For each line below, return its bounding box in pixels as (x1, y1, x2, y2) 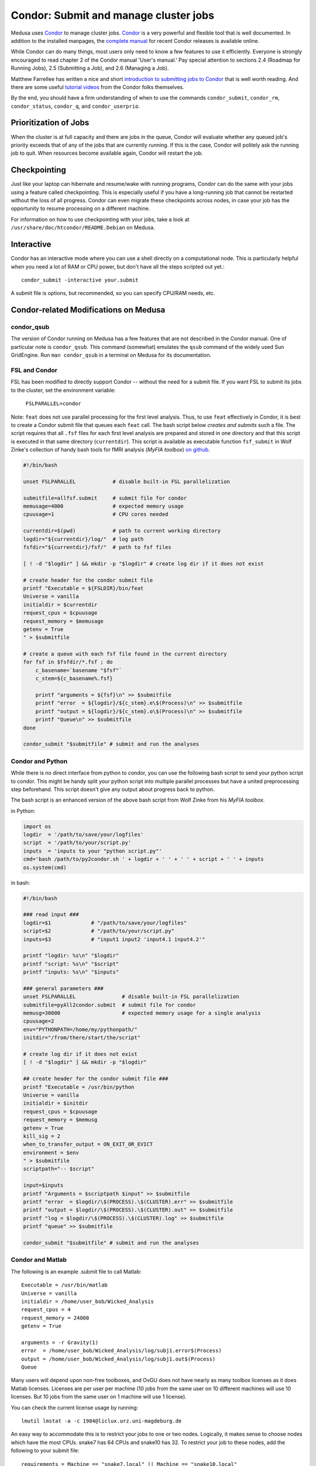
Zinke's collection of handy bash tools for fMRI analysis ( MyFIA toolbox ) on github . (11, 446, 210, 453)
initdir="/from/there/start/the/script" (23, 1034, 140, 1041)
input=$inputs (23, 1182, 64, 1189)
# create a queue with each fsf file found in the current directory (23, 651, 227, 657)
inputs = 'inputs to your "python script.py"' (23, 847, 162, 854)
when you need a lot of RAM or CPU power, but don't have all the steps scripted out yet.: (11, 263, 225, 270)
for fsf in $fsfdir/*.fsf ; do (23, 659, 114, 666)
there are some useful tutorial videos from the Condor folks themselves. (11, 83, 184, 90)
